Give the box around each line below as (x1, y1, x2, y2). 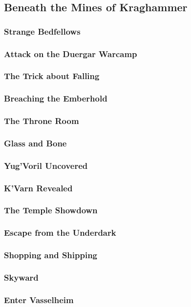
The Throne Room (4, 115, 79, 127)
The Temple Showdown (4, 204, 98, 216)
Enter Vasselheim (4, 293, 74, 306)
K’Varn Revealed (4, 182, 73, 194)
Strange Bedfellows (4, 25, 81, 37)
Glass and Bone (4, 137, 67, 149)
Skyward (4, 271, 39, 283)
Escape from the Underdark (4, 226, 116, 239)
